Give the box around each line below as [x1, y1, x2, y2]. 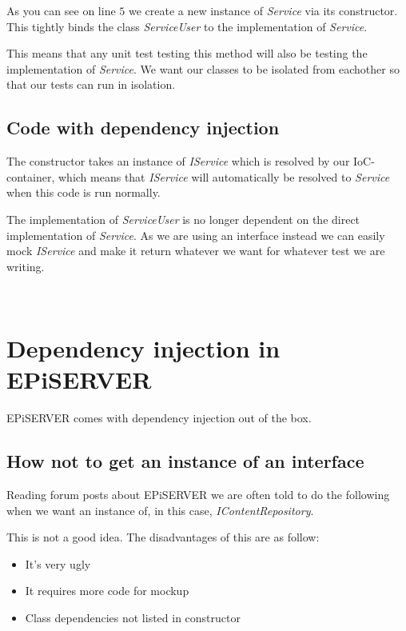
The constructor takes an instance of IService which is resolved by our [6, 153, 350, 170]
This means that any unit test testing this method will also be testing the [6, 45, 368, 62]
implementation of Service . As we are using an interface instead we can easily [6, 226, 385, 243]
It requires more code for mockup [25, 582, 189, 599]
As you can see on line [6, 2, 116, 18]
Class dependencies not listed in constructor [25, 609, 241, 625]
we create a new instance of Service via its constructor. [128, 2, 398, 18]
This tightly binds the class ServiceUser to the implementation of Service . [6, 18, 368, 34]
